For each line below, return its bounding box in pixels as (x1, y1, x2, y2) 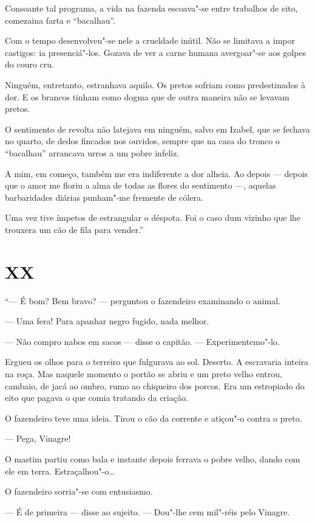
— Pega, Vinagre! (5, 432, 71, 445)
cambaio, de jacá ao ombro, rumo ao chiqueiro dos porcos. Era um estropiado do (5, 379, 305, 392)
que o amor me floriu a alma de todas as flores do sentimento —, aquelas (5, 179, 276, 192)
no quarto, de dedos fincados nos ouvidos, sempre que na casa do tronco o (5, 134, 280, 147)
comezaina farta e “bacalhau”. (5, 13, 116, 26)
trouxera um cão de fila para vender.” (5, 223, 144, 235)
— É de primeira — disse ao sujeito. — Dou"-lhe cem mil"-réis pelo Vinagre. (5, 505, 290, 518)
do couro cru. (5, 58, 54, 71)
